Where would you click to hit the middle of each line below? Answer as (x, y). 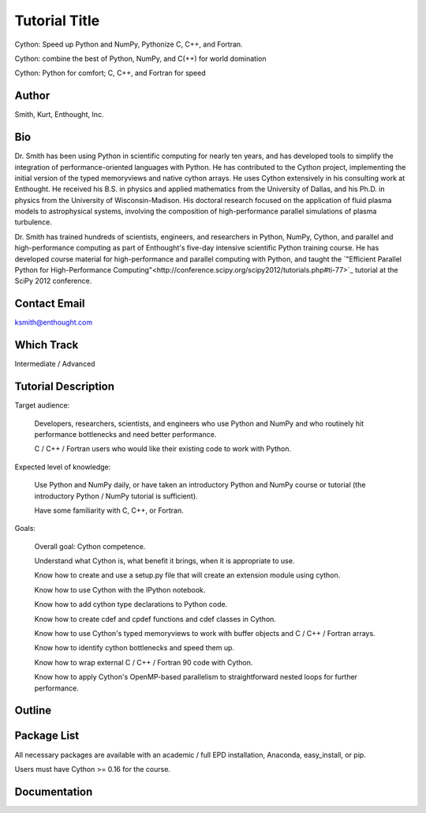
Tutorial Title (57, 21)
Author (32, 96)
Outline (33, 711)
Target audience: (42, 405)
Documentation (54, 791)
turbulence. (34, 222)
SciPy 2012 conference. (53, 281)
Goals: (25, 529)
